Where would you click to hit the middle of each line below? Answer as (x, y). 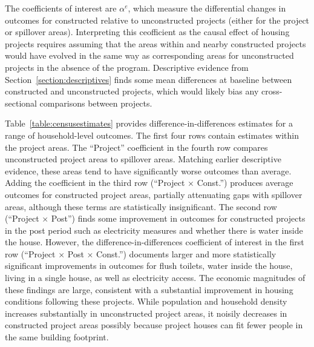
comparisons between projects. (96, 103)
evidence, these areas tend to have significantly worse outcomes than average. (148, 170)
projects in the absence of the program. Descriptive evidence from (127, 67)
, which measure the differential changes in (207, 8)
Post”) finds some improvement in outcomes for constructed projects (178, 218)
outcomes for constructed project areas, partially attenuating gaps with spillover (154, 194)
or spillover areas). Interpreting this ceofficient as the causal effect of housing (147, 32)
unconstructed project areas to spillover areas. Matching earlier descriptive (143, 159)
